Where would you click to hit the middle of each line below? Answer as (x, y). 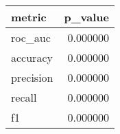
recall (24, 97)
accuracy (32, 57)
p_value (87, 17)
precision (32, 77)
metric (29, 17)
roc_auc (31, 37)
